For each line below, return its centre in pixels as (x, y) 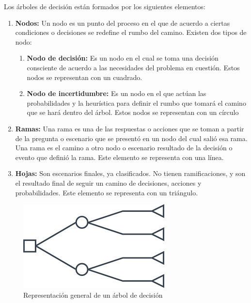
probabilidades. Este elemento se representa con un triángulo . (107, 192)
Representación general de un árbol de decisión (93, 295)
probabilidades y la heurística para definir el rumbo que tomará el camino (136, 103)
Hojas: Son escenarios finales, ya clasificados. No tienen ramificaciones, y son (130, 173)
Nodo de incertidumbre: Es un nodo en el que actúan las (117, 93)
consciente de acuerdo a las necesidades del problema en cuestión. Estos (133, 67)
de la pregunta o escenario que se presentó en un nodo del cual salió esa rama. (131, 138)
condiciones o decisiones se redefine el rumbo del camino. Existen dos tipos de (131, 32)
